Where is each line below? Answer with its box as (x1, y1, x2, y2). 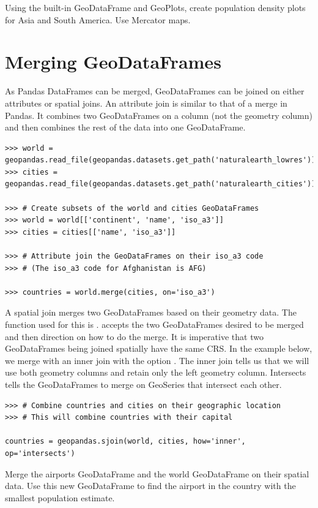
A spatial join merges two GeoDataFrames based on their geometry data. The (5, 306, 297, 319)
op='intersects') (5, 449, 75, 458)
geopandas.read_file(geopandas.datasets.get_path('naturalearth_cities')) (5, 180, 316, 189)
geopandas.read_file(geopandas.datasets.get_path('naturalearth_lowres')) (5, 156, 316, 165)
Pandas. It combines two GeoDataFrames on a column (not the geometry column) (5, 108, 313, 121)
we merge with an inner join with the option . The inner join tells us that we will (5, 354, 309, 366)
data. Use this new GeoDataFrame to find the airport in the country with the (5, 479, 296, 492)
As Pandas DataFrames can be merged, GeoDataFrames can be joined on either (5, 85, 305, 97)
